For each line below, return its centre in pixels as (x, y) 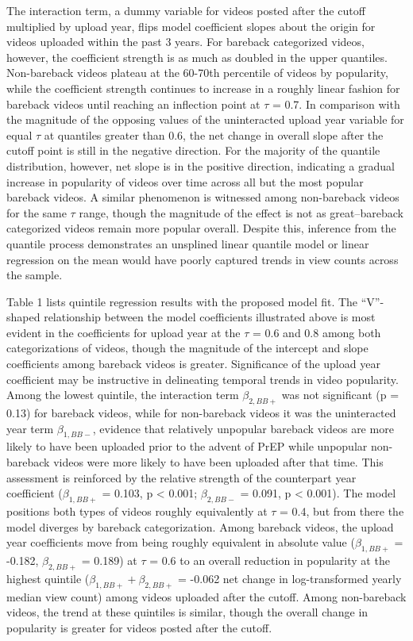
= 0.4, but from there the (342, 511)
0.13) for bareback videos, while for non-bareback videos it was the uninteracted (201, 413)
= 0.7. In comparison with (336, 104)
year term (30, 428)
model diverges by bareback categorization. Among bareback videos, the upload (200, 526)
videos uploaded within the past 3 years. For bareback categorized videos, (185, 42)
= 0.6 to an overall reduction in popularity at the (270, 560)
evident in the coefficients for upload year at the (124, 332)
